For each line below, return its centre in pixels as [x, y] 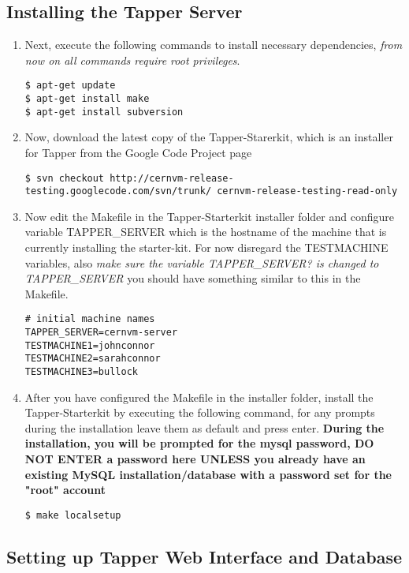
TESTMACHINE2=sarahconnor [93, 359]
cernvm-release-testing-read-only [307, 191]
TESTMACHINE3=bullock [81, 372]
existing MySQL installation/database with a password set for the [208, 474]
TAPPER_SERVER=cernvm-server [101, 333]
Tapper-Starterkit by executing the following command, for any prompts [200, 412]
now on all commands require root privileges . [132, 60]
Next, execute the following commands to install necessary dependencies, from [214, 45]
